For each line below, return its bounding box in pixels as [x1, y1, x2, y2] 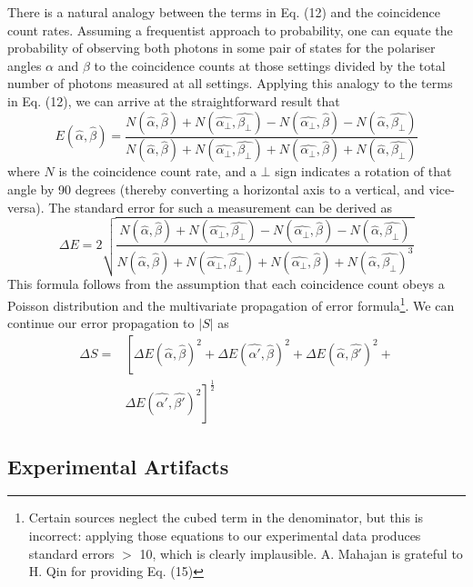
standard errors [28, 543, 115, 562]
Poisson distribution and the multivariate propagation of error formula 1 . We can [7, 293, 455, 314]
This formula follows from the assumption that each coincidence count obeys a [7, 274, 445, 293]
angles [7, 55, 42, 75]
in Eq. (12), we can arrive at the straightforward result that [7, 91, 340, 110]
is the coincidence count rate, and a [58, 162, 257, 181]
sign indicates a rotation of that [275, 162, 452, 181]
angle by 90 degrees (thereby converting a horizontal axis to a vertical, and [7, 180, 425, 199]
